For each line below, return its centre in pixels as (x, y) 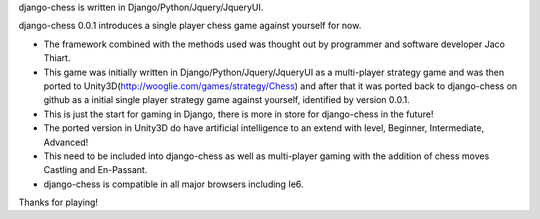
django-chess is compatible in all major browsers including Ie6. (173, 184)
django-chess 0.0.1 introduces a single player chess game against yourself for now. (190, 26)
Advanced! (66, 142)
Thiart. (57, 58)
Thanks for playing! (58, 202)
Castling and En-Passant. (95, 170)
